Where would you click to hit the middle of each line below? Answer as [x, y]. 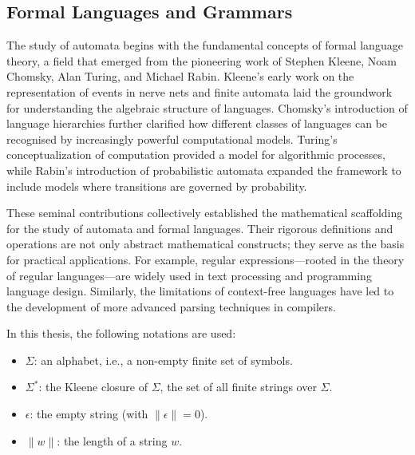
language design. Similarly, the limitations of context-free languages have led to [200, 291]
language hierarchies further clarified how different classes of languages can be [197, 123]
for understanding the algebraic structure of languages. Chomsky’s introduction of [207, 107]
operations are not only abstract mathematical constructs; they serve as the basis [206, 244]
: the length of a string [112, 440]
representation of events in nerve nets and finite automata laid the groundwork [200, 91]
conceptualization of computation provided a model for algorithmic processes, [196, 154]
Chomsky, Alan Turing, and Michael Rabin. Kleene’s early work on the [180, 76]
